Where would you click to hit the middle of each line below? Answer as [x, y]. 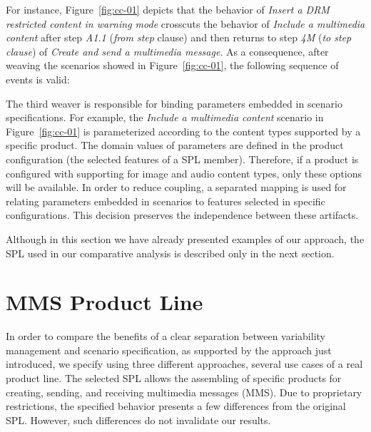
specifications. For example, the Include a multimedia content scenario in [165, 117]
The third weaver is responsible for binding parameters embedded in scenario [174, 103]
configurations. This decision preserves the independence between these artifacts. [182, 215]
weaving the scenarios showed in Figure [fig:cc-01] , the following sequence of [172, 65]
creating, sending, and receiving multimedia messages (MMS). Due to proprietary [184, 392]
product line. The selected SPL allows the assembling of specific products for [174, 378]
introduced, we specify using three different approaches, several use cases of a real [184, 364]
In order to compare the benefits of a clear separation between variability [166, 336]
